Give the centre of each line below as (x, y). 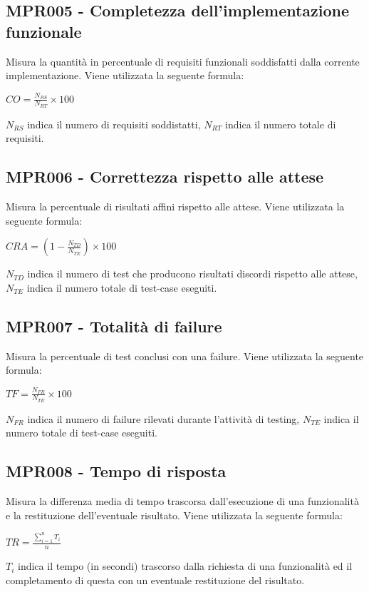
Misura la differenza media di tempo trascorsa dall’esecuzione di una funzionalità (182, 501)
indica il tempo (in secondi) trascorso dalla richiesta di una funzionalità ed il (185, 566)
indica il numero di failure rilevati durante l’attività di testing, (163, 418)
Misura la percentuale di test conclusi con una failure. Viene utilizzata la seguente (185, 356)
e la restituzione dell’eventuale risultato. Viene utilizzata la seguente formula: (174, 515)
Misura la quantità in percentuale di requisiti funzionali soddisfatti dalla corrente (183, 61)
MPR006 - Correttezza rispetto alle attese (165, 177)
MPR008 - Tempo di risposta (116, 471)
